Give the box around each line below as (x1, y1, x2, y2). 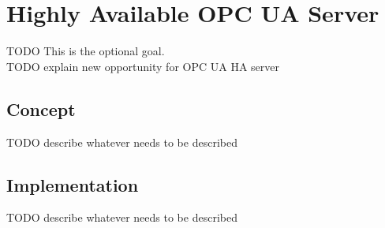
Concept (6, 96, 76, 121)
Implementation (6, 172, 139, 196)
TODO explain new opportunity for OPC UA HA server (6, 58, 279, 74)
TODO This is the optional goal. (6, 43, 165, 59)
